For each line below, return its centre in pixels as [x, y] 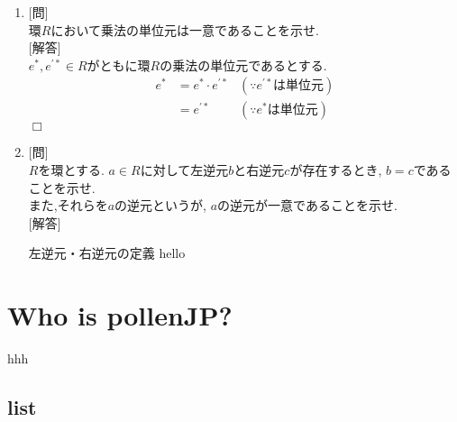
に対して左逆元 [184, 170]
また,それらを [68, 205]
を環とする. [71, 170]
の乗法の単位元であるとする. [243, 64]
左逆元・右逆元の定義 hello [107, 253]
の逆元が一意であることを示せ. [307, 205]
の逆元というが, [161, 205]
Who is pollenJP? [120, 315]
